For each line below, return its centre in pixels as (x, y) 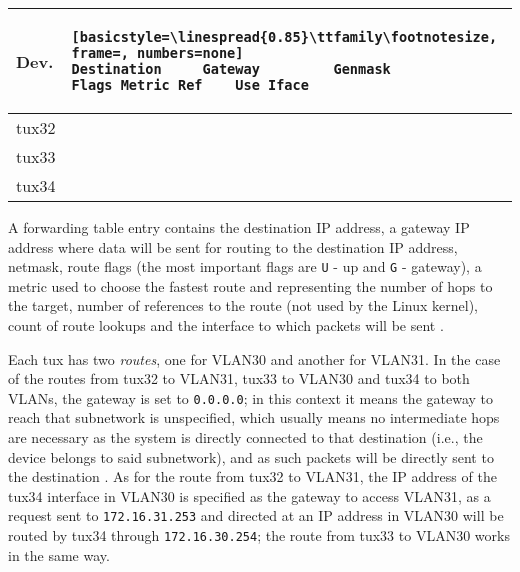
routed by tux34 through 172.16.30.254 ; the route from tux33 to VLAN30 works (259, 535)
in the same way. (59, 554)
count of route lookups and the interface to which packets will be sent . (226, 325)
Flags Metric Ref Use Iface (190, 85)
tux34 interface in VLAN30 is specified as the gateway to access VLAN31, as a (249, 495)
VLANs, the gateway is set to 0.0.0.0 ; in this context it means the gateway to (251, 397)
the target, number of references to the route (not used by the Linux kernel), (243, 305)
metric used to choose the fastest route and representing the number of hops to (250, 285)
